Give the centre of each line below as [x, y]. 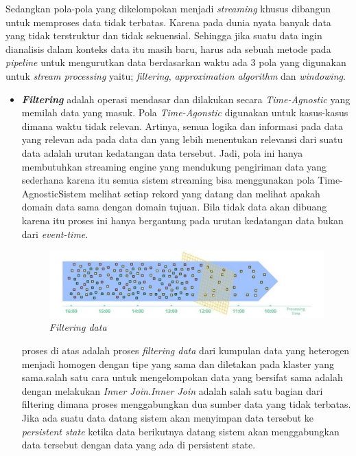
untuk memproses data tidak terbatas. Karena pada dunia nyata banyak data [168, 22]
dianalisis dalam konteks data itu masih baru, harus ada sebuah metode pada [168, 48]
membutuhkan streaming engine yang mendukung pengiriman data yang [174, 166]
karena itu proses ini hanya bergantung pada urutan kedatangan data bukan [182, 220]
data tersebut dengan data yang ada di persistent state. [139, 445]
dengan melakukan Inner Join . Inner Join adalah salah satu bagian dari [172, 390]
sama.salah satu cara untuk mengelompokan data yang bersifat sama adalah [182, 377]
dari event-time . [55, 234]
